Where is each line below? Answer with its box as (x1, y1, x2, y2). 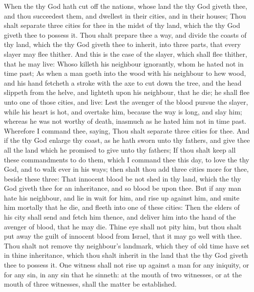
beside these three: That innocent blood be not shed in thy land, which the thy (4, 173, 241, 183)
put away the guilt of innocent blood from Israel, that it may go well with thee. (4, 231, 242, 241)
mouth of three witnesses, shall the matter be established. (4, 279, 177, 289)
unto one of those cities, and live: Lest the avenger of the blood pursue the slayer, (4, 96, 248, 107)
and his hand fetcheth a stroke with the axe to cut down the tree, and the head (4, 77, 242, 88)
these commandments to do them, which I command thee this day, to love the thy (4, 154, 250, 164)
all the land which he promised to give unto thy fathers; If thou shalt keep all (4, 144, 236, 155)
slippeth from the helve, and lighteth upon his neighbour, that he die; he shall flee (4, 87, 250, 97)
